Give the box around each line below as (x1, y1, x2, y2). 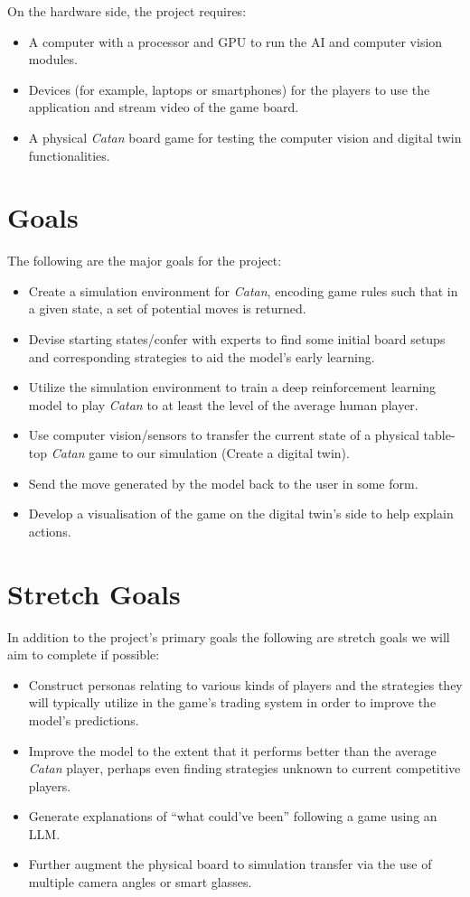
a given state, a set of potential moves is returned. (28, 299, 306, 318)
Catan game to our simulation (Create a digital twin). (51, 444, 350, 463)
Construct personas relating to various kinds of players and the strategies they (28, 675, 463, 694)
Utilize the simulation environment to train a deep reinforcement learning (28, 378, 437, 397)
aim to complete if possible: (7, 645, 160, 664)
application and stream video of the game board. (28, 98, 299, 117)
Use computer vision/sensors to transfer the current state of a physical (28, 425, 419, 444)
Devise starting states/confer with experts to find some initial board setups (28, 330, 446, 349)
